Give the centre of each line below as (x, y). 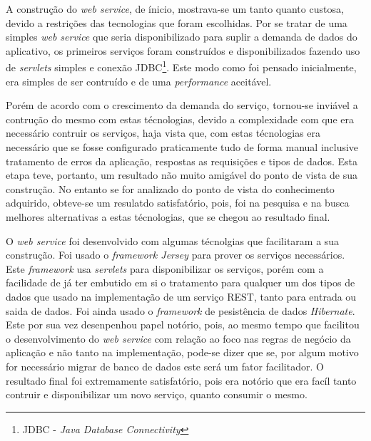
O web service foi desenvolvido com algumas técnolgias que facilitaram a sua (173, 240)
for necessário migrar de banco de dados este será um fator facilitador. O (165, 366)
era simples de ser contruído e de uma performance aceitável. (139, 81)
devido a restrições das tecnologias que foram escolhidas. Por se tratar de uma (177, 22)
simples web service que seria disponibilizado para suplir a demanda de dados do (182, 37)
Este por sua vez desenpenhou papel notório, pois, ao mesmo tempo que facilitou (183, 325)
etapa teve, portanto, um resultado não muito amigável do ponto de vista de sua (182, 175)
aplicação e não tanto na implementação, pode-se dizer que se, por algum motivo (182, 352)
